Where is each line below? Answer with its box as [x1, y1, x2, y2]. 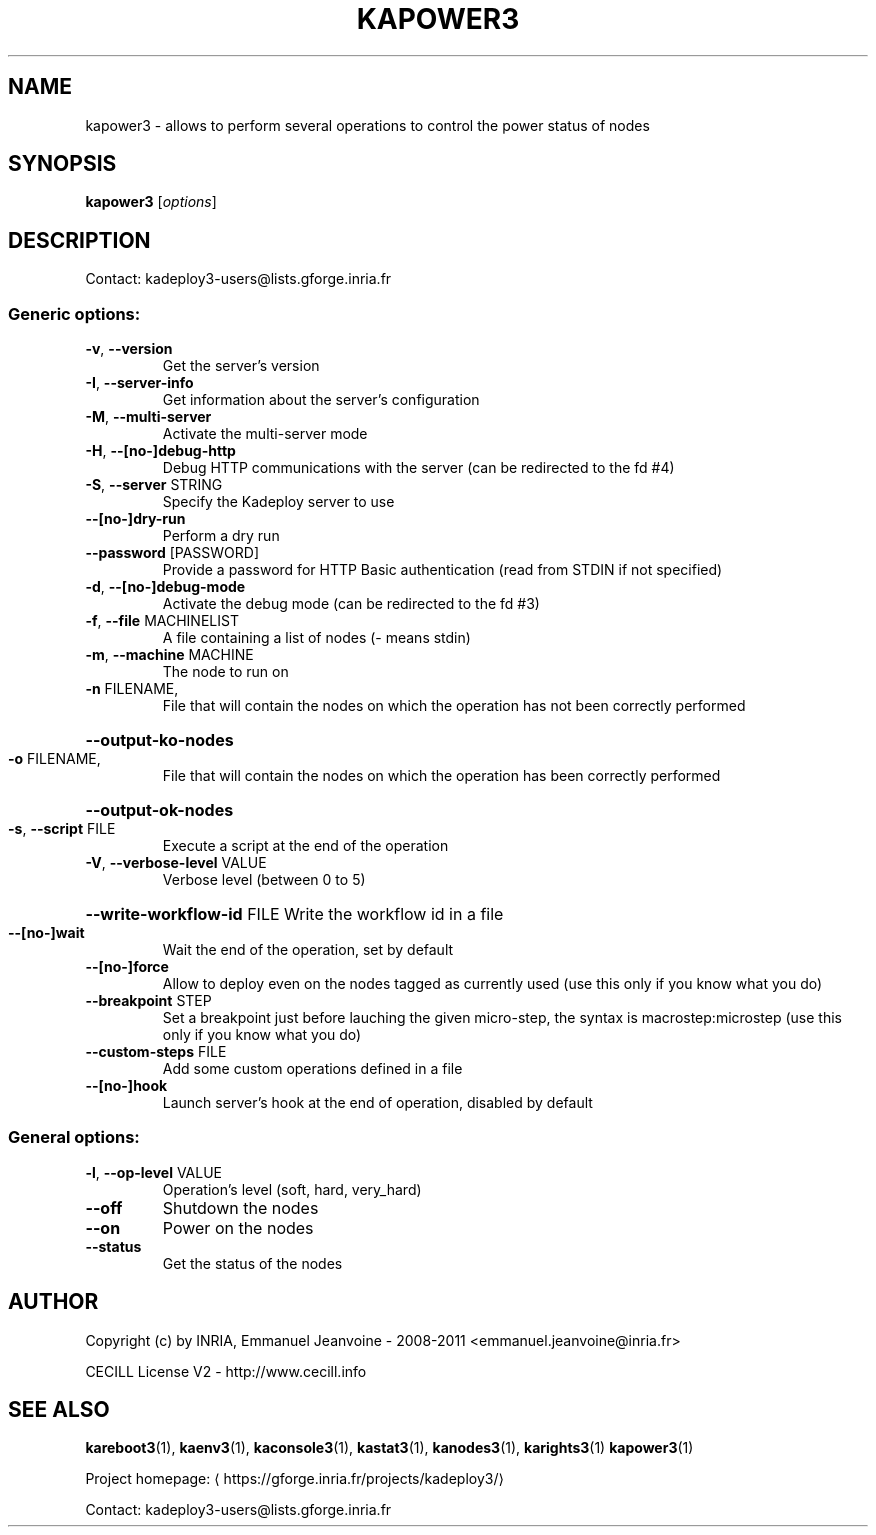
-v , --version [85, 340, 173, 358]
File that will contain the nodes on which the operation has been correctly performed [162, 767, 721, 785]
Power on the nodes [162, 1217, 314, 1238]
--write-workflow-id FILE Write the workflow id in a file [85, 904, 504, 925]
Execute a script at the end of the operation [162, 837, 449, 855]
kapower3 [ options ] [85, 193, 217, 211]
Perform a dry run [162, 527, 280, 545]
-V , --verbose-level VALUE [85, 854, 267, 872]
